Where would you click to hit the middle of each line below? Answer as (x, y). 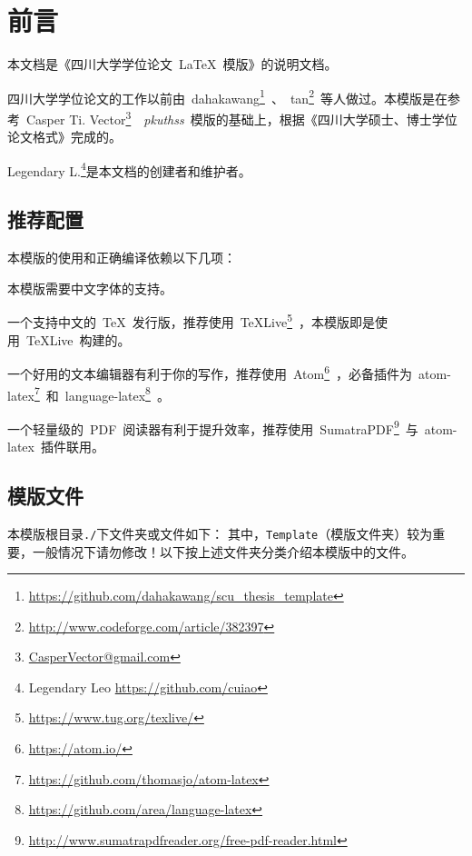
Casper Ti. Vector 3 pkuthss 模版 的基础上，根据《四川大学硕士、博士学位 (241, 117)
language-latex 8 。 (117, 393)
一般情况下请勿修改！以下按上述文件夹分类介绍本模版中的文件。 (223, 551)
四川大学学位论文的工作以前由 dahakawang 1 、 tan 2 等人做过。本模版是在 (227, 96)
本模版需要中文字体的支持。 (90, 288)
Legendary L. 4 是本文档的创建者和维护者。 (129, 169)
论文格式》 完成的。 (64, 137)
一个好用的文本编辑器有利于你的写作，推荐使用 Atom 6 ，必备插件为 (210, 372)
